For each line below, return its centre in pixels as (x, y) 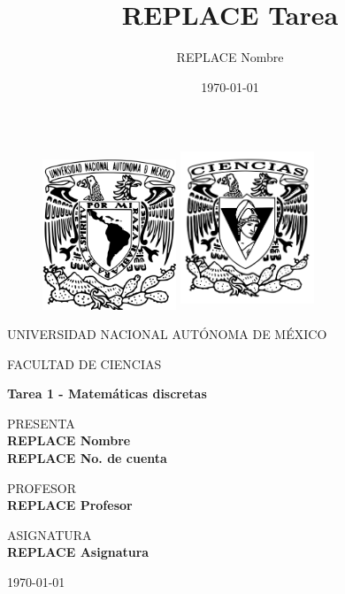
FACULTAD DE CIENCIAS (84, 363)
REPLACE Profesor (70, 505)
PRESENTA (41, 423)
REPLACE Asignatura (78, 552)
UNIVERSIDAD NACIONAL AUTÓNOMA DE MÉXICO (167, 334)
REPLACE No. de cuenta (87, 458)
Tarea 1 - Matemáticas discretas (107, 393)
